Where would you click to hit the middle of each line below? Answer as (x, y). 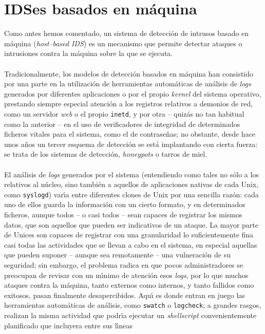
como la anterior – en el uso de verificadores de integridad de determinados (122, 124)
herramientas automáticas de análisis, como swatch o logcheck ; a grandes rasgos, (133, 305)
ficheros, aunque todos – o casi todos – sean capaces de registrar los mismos (123, 214)
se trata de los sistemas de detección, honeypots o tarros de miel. (106, 154)
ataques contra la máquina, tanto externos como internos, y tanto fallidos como (129, 285)
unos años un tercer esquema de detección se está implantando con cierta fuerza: (131, 144)
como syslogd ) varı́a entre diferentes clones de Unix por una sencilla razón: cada (131, 194)
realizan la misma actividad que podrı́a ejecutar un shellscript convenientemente (130, 315)
